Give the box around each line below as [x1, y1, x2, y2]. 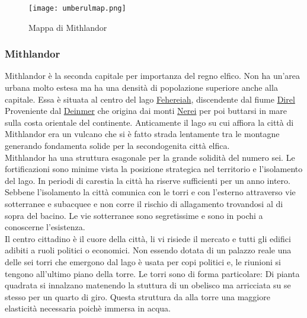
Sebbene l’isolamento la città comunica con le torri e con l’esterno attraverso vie [5, 186, 296, 198]
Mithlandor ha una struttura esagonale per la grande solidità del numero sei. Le [5, 151, 295, 163]
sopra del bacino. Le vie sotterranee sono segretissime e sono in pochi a [5, 209, 263, 221]
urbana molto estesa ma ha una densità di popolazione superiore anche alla [5, 81, 278, 94]
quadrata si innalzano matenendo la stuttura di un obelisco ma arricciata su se [5, 279, 291, 291]
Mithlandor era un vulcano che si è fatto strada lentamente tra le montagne [5, 128, 280, 140]
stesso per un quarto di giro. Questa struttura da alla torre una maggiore [5, 290, 270, 303]
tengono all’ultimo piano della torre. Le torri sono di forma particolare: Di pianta [5, 267, 300, 279]
